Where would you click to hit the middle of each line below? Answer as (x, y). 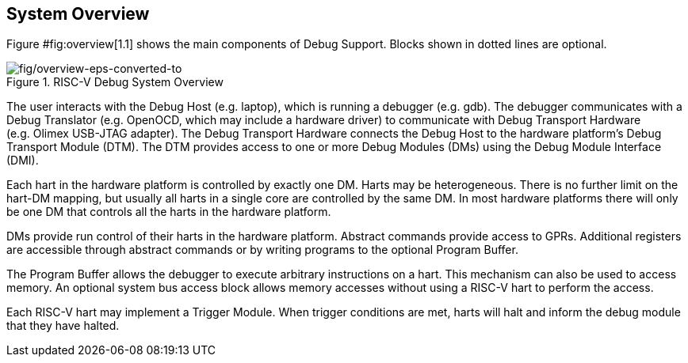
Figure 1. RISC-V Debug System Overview (115, 82)
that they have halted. (63, 326)
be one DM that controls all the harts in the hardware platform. (169, 212)
